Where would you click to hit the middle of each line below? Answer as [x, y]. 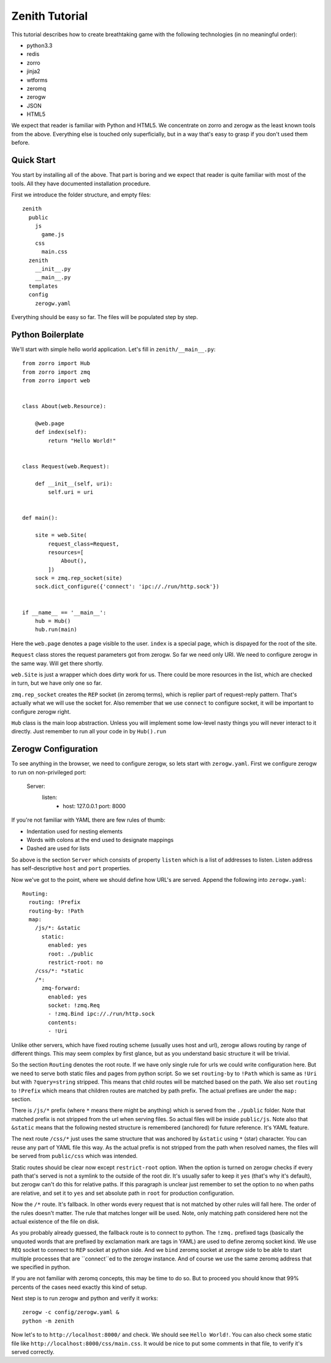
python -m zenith [48, 1321]
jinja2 [33, 71]
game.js [53, 234]
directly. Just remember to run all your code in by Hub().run [89, 732]
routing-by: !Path [56, 911]
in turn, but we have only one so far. [57, 683]
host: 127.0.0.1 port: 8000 [94, 806]
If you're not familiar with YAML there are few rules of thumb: [88, 820]
